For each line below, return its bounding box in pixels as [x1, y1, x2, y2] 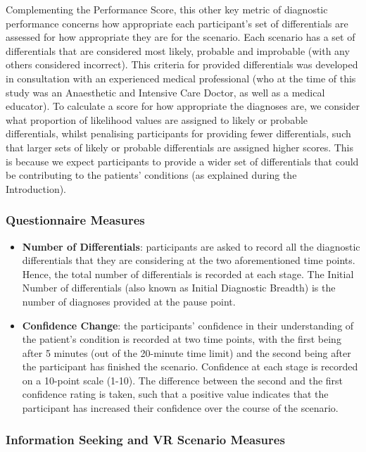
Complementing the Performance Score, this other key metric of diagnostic [6, 2, 328, 16]
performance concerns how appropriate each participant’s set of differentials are [6, 15, 348, 30]
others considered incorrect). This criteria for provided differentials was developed [6, 57, 358, 72]
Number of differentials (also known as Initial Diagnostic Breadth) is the [22, 280, 336, 295]
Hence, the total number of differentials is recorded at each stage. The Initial [22, 266, 354, 281]
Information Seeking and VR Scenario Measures [6, 430, 285, 448]
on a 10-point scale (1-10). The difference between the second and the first [22, 372, 343, 387]
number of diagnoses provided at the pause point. [22, 294, 236, 308]
